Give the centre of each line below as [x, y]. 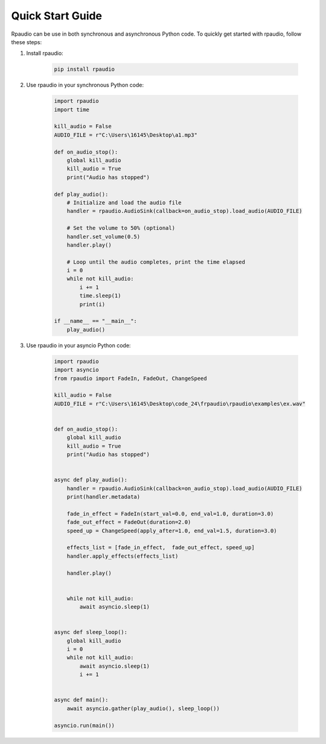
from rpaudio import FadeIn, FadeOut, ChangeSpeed [131, 378]
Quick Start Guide [57, 16]
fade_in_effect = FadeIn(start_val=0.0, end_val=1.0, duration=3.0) [170, 514]
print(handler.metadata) [104, 497]
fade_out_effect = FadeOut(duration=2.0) [129, 522]
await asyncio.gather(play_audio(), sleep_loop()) [143, 708]
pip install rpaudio [84, 69]
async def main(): [81, 700]
